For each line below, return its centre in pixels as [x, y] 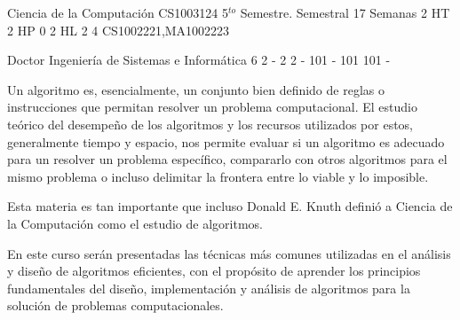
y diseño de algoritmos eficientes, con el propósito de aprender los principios [214, 271]
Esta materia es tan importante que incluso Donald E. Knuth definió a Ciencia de [230, 206]
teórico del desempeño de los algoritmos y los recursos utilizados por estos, [210, 124]
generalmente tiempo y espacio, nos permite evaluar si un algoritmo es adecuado [226, 141]
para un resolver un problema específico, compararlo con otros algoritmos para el [227, 159]
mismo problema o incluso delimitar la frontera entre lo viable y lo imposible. [218, 176]
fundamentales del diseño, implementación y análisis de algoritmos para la [209, 288]
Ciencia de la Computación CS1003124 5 [118, 12]
